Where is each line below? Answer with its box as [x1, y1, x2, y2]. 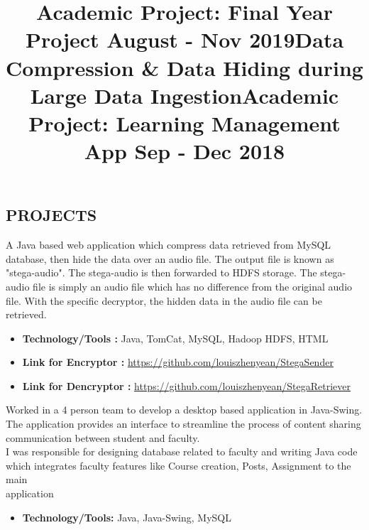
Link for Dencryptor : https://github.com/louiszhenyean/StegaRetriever [22, 378, 351, 393]
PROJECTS [6, 204, 97, 226]
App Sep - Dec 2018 [84, 136, 285, 166]
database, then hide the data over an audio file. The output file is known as [6, 251, 334, 266]
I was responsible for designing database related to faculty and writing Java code [6, 444, 358, 459]
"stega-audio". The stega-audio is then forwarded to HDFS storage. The [6, 265, 317, 280]
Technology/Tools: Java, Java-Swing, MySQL [22, 509, 231, 524]
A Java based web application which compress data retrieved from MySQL [6, 237, 331, 252]
